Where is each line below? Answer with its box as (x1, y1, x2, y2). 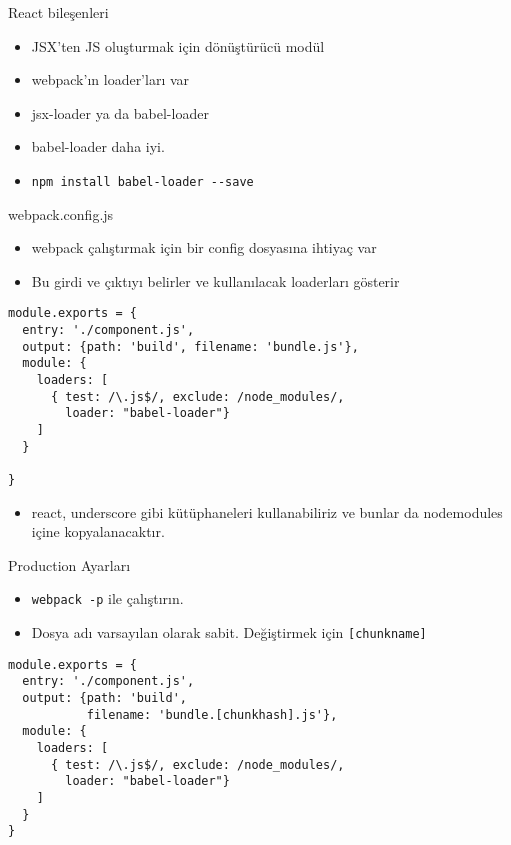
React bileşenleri (8, 2, 109, 22)
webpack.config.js (8, 203, 114, 224)
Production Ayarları (8, 554, 131, 575)
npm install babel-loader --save (31, 174, 254, 189)
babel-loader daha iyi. (31, 136, 165, 157)
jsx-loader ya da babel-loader (31, 102, 209, 123)
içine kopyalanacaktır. (31, 521, 165, 542)
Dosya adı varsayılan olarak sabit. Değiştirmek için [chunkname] (31, 622, 427, 643)
